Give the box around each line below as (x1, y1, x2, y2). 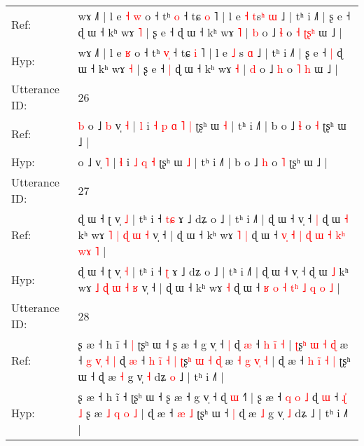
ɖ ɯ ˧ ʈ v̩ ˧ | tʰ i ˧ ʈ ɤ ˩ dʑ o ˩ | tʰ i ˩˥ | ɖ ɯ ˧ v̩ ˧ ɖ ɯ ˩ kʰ (78, 263, 349, 279)
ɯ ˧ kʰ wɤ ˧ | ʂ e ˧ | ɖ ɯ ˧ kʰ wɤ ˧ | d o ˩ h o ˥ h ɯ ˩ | (78, 60, 338, 76)
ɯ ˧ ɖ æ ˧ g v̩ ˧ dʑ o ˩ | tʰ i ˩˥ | (78, 368, 224, 384)
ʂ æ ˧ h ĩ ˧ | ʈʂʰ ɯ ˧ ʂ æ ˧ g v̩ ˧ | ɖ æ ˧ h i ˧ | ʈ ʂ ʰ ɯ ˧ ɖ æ (78, 336, 349, 352)
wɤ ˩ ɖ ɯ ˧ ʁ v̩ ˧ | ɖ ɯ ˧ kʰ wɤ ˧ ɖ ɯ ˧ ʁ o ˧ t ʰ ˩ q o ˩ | (78, 279, 340, 295)
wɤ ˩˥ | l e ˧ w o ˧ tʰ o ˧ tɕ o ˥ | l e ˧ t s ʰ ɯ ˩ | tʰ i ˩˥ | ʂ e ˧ (78, 8, 351, 24)
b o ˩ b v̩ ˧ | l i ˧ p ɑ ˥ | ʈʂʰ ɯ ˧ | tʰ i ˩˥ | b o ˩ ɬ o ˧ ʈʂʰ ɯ (78, 117, 346, 133)
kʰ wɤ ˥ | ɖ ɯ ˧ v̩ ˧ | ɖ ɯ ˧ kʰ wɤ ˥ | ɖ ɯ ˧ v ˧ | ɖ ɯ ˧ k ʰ (78, 227, 345, 243)
